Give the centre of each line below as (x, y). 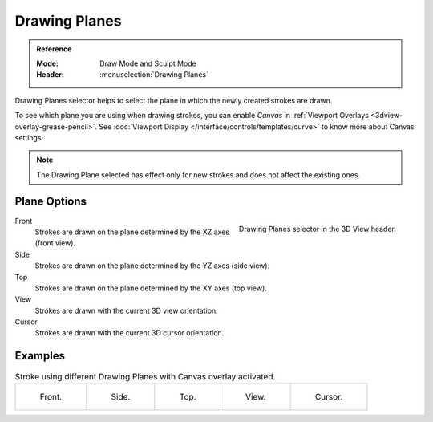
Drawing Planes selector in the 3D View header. (317, 229)
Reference (54, 49)
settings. (29, 137)
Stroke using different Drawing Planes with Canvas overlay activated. (145, 376)
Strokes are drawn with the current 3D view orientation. (126, 310)
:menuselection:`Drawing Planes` (154, 75)
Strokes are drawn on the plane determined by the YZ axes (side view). (152, 266)
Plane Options (51, 202)
